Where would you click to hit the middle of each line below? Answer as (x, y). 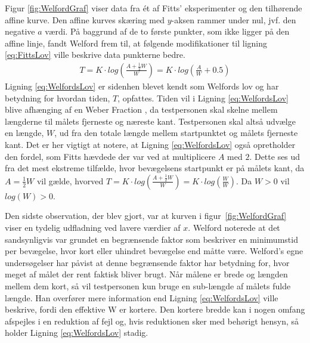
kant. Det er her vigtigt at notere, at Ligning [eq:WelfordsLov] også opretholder (150, 144)
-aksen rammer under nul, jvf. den (234, 19)
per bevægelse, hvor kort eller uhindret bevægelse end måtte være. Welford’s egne (154, 251)
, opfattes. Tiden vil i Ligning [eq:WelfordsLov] (203, 98)
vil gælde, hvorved (70, 180)
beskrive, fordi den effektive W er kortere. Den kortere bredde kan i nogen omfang (155, 309)
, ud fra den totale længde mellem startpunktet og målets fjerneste (176, 133)
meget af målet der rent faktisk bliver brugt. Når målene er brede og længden (146, 274)
